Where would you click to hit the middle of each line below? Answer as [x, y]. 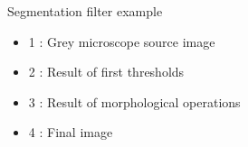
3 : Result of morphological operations [134, 101]
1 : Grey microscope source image [122, 41]
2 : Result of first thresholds [106, 72]
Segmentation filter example [85, 11]
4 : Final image [71, 132]
